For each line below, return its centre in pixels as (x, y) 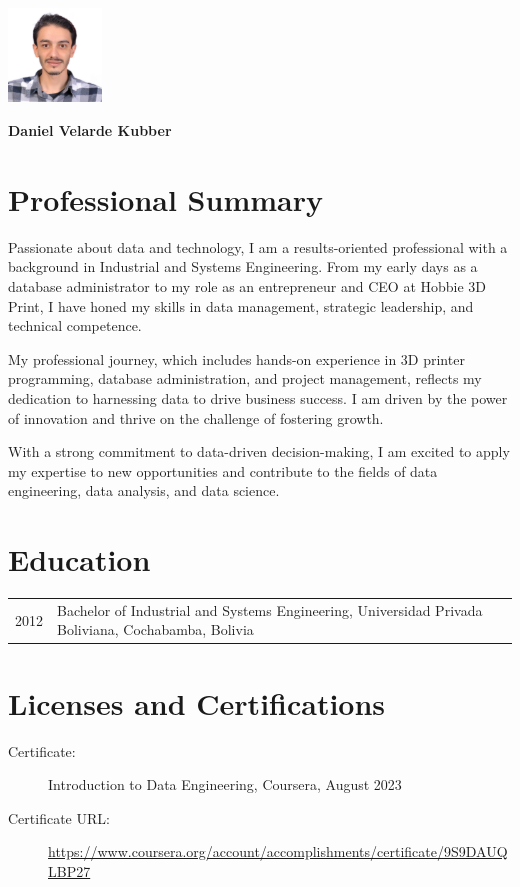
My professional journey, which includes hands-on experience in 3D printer (236, 358)
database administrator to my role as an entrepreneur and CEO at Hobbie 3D (247, 285)
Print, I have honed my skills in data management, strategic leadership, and (241, 305)
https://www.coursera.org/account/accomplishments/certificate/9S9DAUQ (278, 851)
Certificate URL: (59, 817)
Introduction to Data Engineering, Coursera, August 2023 (225, 784)
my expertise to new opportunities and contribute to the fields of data (223, 470)
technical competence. (75, 325)
